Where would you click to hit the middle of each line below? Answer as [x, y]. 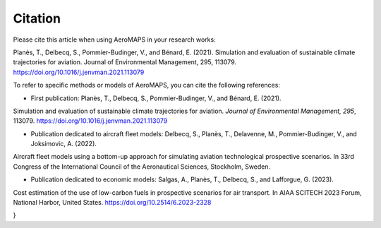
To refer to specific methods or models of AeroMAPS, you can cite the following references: [146, 85]
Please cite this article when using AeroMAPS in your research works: [114, 40]
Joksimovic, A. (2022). [64, 144]
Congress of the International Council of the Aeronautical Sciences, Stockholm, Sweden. [142, 167]
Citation [37, 18]
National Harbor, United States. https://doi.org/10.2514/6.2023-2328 [112, 203]
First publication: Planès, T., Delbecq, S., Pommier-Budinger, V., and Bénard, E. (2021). [156, 98]
